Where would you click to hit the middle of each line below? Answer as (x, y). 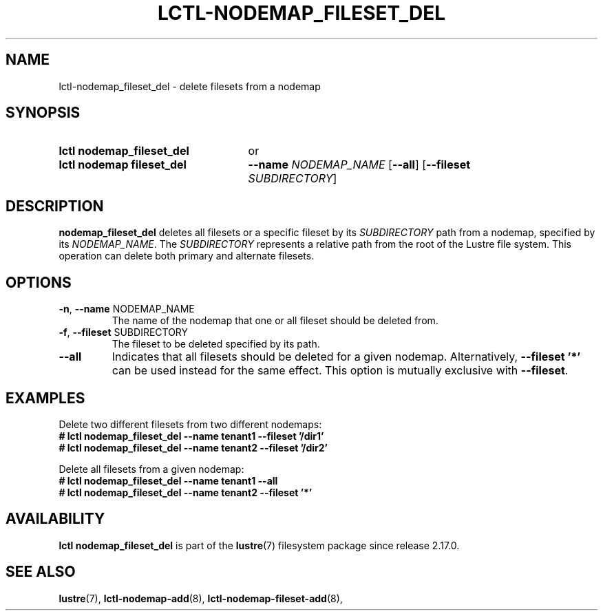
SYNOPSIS (43, 113)
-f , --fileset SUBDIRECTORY (124, 332)
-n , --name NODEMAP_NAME (127, 309)
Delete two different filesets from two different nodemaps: (190, 424)
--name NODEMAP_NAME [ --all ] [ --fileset (359, 165)
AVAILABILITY (55, 519)
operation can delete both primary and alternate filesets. (187, 256)
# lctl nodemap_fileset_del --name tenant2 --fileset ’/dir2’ (193, 447)
